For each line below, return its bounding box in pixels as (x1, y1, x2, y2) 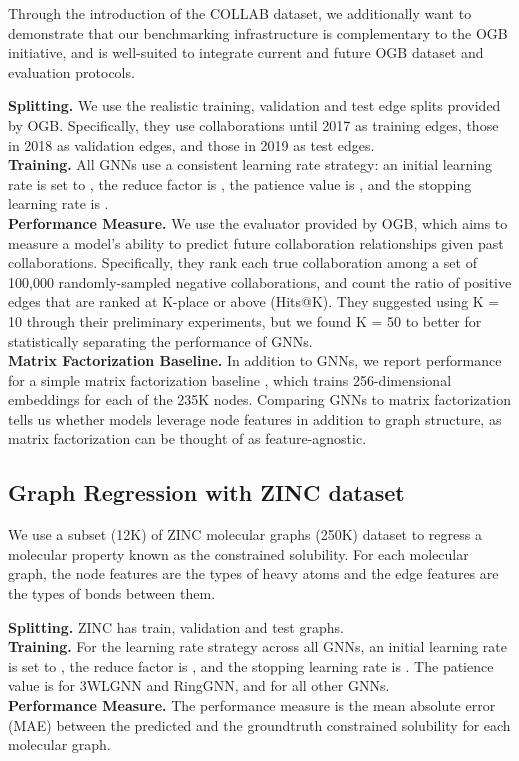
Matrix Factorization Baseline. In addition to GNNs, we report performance (8, 350, 502, 371)
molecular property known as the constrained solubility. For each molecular (8, 543, 469, 564)
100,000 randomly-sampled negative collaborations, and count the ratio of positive (8, 271, 512, 292)
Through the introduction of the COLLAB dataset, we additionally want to (8, 3, 472, 23)
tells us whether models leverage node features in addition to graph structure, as (8, 408, 502, 429)
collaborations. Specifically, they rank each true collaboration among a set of (8, 252, 477, 273)
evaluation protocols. (8, 61, 135, 82)
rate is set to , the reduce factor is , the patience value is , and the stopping (8, 173, 472, 194)
